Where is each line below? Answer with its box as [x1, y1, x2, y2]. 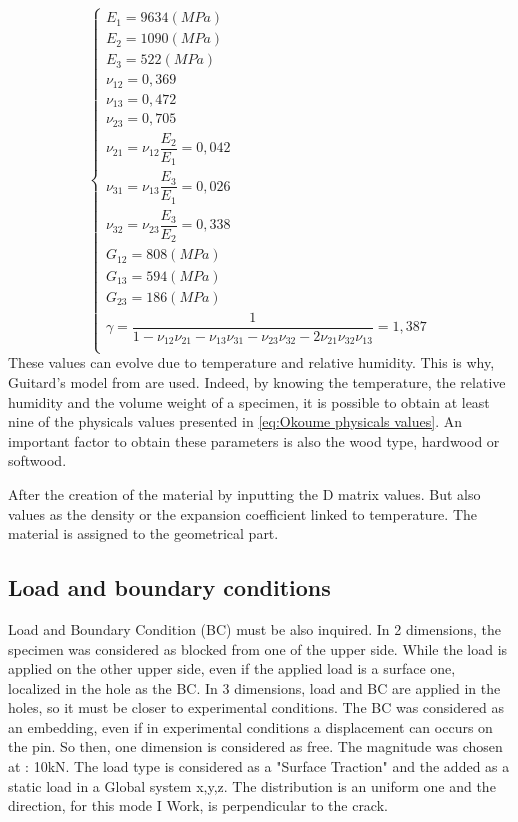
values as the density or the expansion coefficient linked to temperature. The [8, 503, 477, 524]
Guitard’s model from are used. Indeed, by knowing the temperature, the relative [8, 371, 506, 392]
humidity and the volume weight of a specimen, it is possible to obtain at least [8, 391, 490, 412]
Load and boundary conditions [8, 572, 331, 603]
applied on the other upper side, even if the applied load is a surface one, [8, 658, 456, 679]
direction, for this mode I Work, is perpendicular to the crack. [8, 795, 388, 816]
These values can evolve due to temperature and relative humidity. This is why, [8, 352, 495, 373]
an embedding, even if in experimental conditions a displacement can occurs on [8, 716, 493, 737]
